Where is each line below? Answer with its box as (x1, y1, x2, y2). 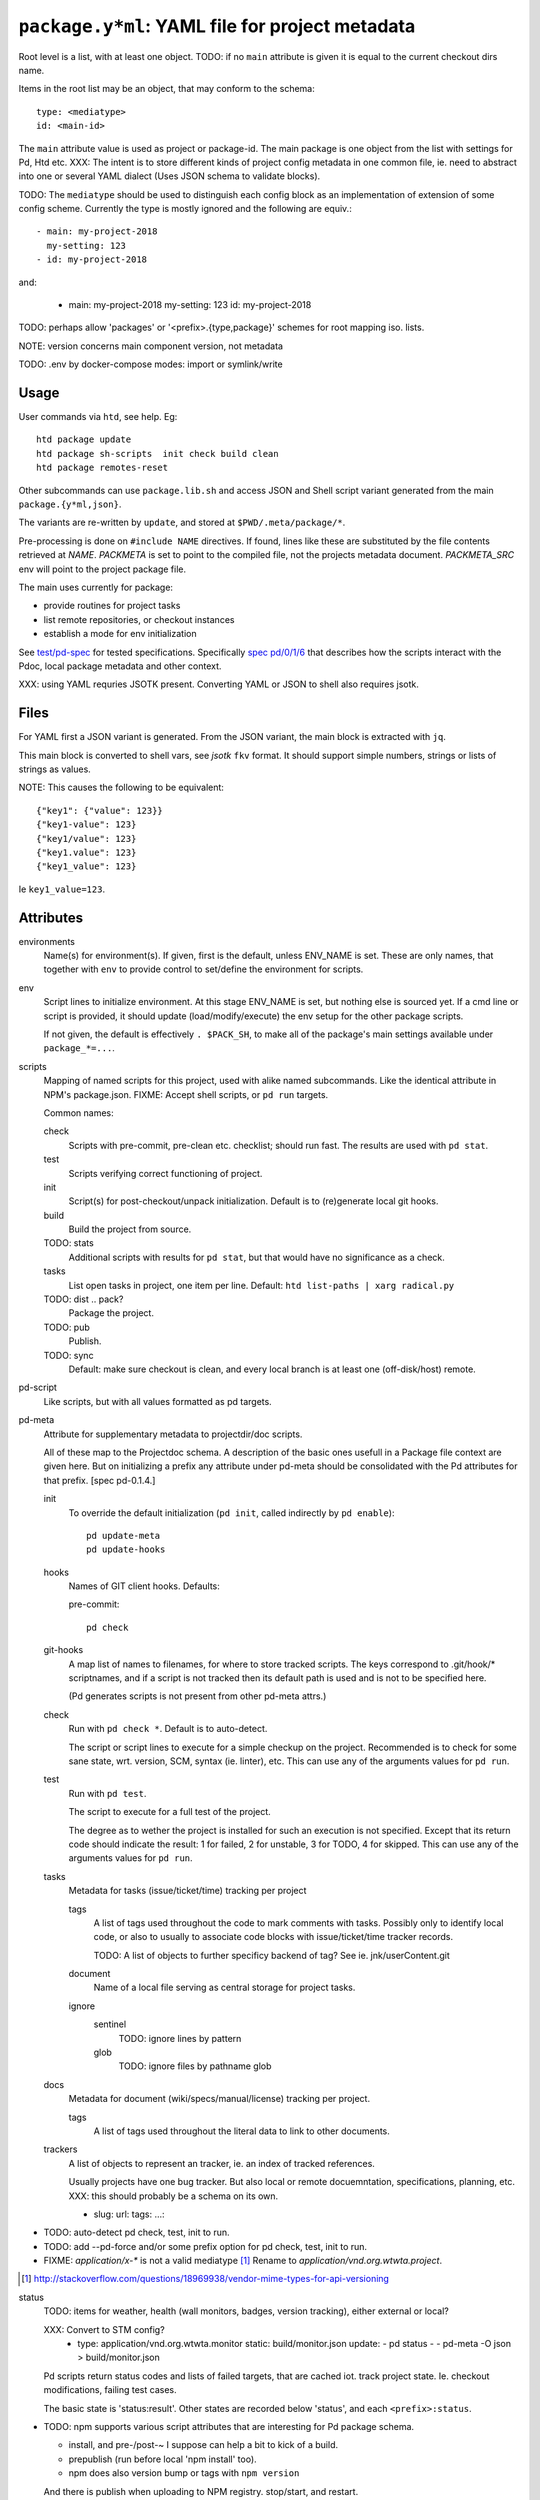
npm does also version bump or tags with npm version (68, 2467, 300, 2479)
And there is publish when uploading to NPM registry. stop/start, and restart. (43, 2485, 359, 2497)
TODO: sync (43, 1349, 94, 1361)
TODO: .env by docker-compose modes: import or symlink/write (18, 358, 284, 370)
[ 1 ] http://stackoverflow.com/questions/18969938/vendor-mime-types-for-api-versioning (21, 2273, 390, 2285)
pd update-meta (86, 1530, 161, 1541)
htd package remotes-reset (36, 462, 169, 474)
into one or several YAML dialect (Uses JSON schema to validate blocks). (18, 170, 321, 182)
